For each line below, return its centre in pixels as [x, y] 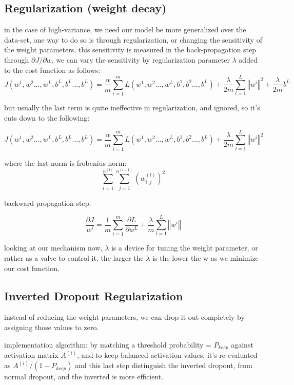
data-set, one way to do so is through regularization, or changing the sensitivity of [133, 39]
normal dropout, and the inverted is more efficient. [84, 377]
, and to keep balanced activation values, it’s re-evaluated [167, 355]
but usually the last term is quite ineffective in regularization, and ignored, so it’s [132, 108]
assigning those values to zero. [52, 327]
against [242, 344]
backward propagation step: [48, 203]
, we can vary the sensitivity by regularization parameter [141, 59]
